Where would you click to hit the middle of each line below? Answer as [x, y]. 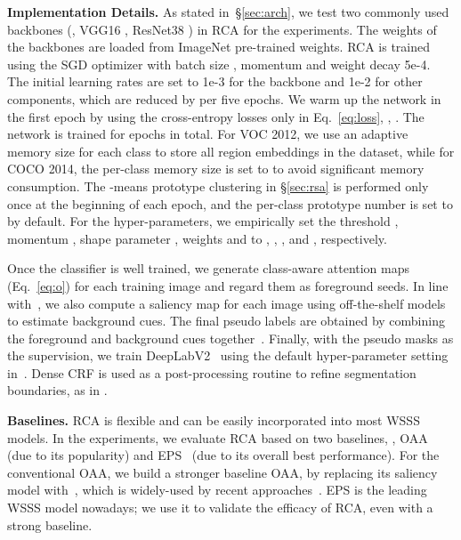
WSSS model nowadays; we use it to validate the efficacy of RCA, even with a [220, 508]
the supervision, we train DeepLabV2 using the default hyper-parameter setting [228, 355]
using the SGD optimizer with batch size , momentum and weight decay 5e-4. [219, 64]
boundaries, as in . [57, 390]
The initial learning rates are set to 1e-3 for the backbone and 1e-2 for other [215, 81]
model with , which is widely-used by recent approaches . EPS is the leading [217, 490]
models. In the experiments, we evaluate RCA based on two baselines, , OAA [218, 437]
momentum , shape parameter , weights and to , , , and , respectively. [197, 238]
